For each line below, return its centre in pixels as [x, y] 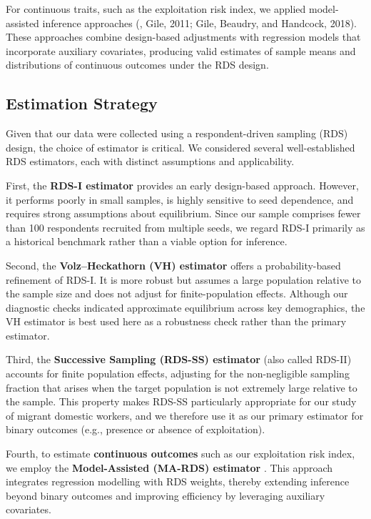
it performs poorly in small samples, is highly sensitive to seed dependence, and [180, 199]
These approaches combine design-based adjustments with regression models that [183, 37]
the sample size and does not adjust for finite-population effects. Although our [177, 293]
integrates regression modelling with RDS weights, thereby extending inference [178, 481]
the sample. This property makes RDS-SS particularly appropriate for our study [181, 401]
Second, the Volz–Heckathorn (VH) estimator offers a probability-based [173, 265]
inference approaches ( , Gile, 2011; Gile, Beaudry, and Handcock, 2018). [199, 23]
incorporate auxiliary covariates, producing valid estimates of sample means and [181, 50]
